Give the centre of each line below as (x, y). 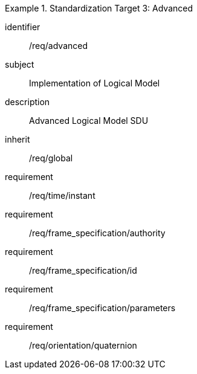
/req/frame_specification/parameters (102, 308)
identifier (23, 27)
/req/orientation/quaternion (83, 345)
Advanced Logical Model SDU (89, 121)
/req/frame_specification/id (83, 270)
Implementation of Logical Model (95, 83)
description (27, 102)
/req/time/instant (62, 195)
